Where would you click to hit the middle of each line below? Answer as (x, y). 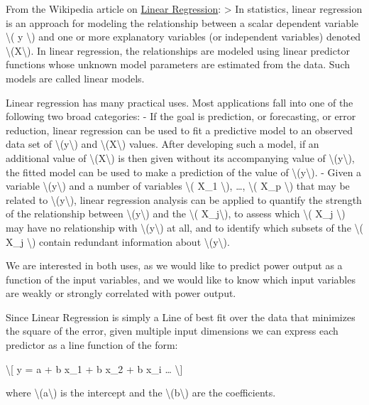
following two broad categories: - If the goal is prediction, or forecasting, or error (181, 116)
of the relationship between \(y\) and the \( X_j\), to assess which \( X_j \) (176, 214)
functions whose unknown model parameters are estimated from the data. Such (178, 64)
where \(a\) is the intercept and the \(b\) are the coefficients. (141, 393)
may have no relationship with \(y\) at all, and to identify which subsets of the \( (184, 227)
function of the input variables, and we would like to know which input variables (181, 279)
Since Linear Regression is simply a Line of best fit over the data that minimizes (181, 317)
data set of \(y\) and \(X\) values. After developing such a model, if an (163, 144)
